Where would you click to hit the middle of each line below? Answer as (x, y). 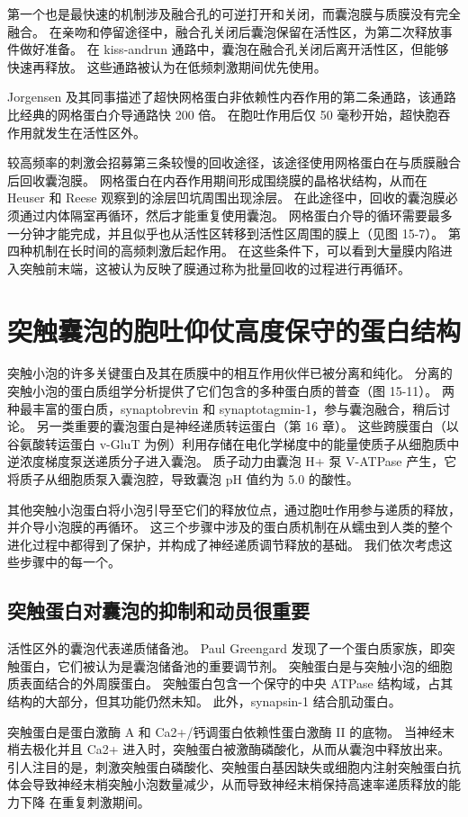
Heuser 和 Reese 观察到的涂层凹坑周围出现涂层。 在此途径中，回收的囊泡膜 (226, 198)
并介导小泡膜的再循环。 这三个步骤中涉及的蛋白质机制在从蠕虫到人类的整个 (230, 527)
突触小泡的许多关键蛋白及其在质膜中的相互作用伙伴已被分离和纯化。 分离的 (230, 373)
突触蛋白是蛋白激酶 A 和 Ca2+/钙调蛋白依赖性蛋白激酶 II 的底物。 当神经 (225, 731)
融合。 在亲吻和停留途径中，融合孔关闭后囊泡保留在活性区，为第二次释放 (224, 31)
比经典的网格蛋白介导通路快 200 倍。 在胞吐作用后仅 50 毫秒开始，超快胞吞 (229, 114)
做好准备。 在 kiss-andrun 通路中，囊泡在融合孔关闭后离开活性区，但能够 (234, 49)
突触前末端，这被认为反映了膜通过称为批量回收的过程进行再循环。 (215, 268)
